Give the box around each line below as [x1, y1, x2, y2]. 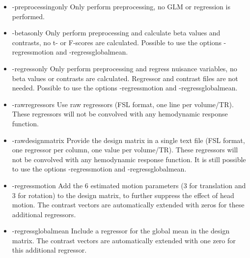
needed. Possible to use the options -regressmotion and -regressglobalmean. [12, 83, 238, 93]
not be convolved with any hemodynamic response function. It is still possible [12, 154, 246, 164]
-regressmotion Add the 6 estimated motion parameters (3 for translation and [12, 180, 246, 190]
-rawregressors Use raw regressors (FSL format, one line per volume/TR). [12, 99, 234, 109]
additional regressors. [12, 209, 76, 219]
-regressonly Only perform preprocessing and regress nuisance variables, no [12, 63, 237, 73]
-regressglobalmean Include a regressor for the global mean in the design [12, 226, 230, 236]
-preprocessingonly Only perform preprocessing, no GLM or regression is [12, 1, 230, 11]
